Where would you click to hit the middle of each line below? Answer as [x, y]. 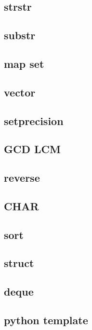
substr [20, 35]
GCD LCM [32, 149]
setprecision [34, 120]
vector [20, 92]
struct [19, 263]
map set [24, 63]
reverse [22, 178]
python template [46, 320]
